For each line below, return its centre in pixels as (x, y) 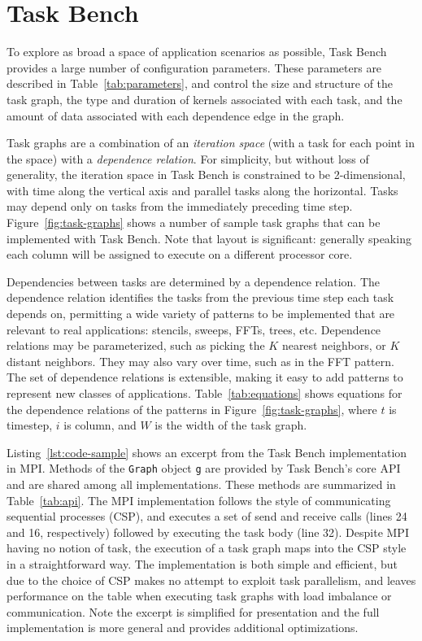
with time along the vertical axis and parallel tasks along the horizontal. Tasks (202, 190)
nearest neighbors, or (334, 345)
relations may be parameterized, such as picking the (136, 345)
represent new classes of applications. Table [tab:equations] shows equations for (204, 393)
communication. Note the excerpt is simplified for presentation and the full (193, 611)
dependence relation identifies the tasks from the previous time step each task (200, 297)
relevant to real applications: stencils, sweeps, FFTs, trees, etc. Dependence (194, 329)
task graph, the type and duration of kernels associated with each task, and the (204, 99)
